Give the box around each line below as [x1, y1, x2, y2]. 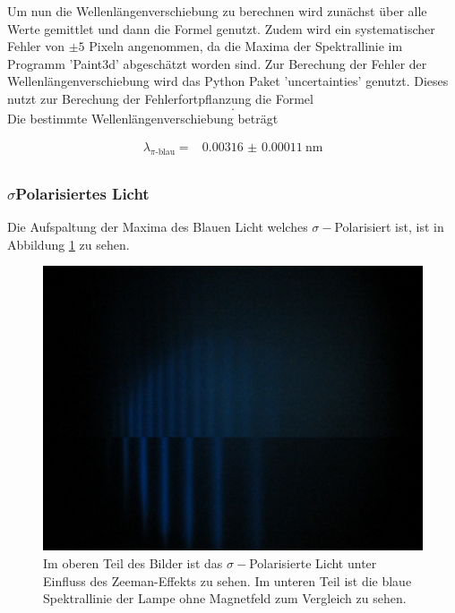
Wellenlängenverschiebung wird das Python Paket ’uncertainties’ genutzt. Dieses [7, 72, 449, 90]
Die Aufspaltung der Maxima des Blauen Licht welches [7, 217, 308, 236]
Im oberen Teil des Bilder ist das [43, 554, 223, 573]
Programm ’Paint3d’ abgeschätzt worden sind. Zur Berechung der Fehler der [7, 54, 427, 72]
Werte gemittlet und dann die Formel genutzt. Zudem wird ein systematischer [7, 19, 435, 38]
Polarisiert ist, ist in [334, 217, 444, 236]
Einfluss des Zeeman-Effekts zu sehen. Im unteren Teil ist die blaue [43, 571, 412, 590]
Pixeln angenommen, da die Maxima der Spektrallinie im [89, 37, 403, 55]
